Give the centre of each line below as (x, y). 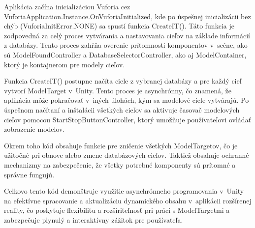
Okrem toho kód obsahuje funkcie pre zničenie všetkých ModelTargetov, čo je (121, 145)
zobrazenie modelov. (34, 129)
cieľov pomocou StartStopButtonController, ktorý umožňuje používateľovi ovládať (128, 119)
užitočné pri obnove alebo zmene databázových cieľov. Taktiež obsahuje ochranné (127, 155)
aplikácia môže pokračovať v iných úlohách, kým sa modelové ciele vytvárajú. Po (127, 100)
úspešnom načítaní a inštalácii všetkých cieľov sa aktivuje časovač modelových (122, 109)
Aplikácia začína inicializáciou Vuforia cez (67, 6)
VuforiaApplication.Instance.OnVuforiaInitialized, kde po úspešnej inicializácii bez (127, 16)
